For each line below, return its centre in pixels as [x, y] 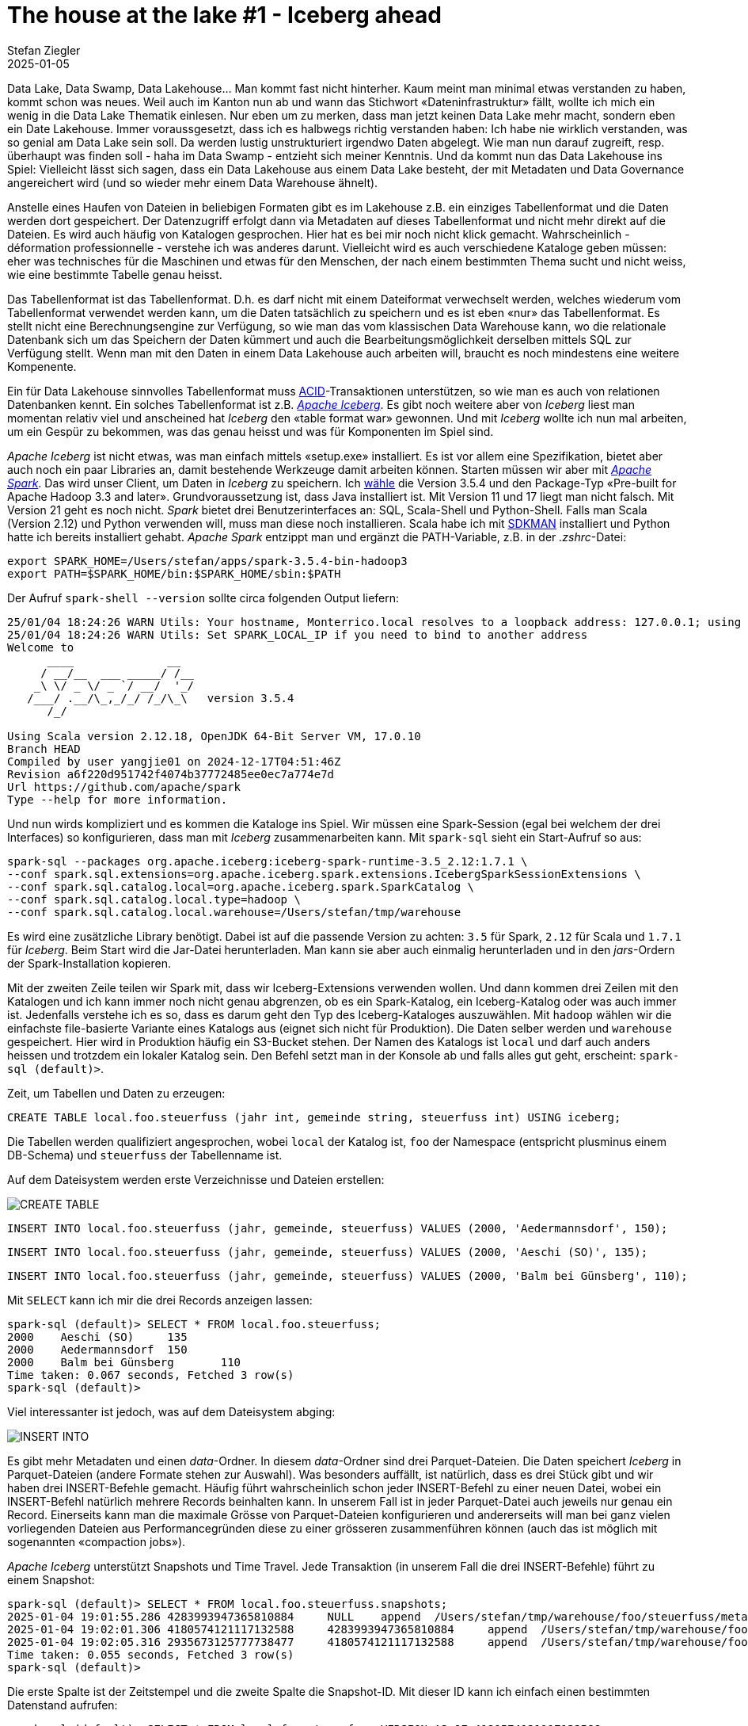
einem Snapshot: [51, 1579]
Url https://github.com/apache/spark [124, 787]
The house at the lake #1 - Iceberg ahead [224, 15]
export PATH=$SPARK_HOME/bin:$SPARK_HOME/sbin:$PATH [174, 573]
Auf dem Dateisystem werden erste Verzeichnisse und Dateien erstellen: [196, 1179]
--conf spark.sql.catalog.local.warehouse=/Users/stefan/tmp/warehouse [234, 912]
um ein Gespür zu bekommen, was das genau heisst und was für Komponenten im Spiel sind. [251, 431]
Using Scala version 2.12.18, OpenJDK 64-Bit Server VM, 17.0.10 [214, 736]
